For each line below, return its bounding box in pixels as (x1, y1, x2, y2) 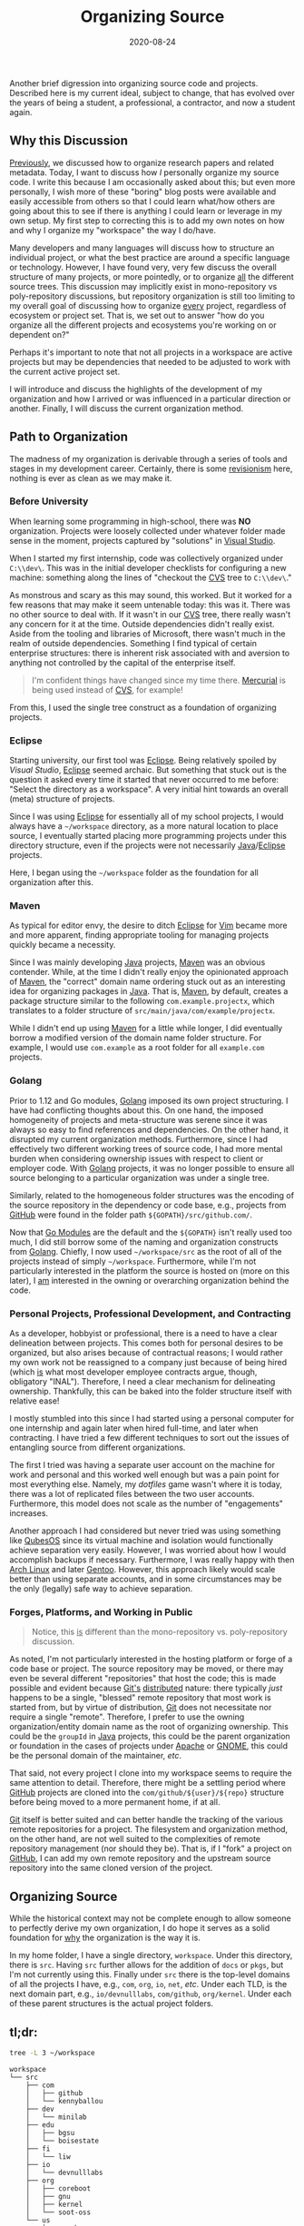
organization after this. (9, 877, 93, 888)
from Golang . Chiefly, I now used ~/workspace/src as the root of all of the (9, 1246, 282, 1256)
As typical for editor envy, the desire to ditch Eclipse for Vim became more (9, 920, 288, 931)
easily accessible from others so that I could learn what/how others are (9, 195, 275, 206)
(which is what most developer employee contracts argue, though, (9, 1366, 258, 1377)
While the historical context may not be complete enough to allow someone (9, 1913, 292, 1924)
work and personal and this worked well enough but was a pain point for (9, 1469, 279, 1481)
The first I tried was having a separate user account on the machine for (9, 1460, 275, 1471)
